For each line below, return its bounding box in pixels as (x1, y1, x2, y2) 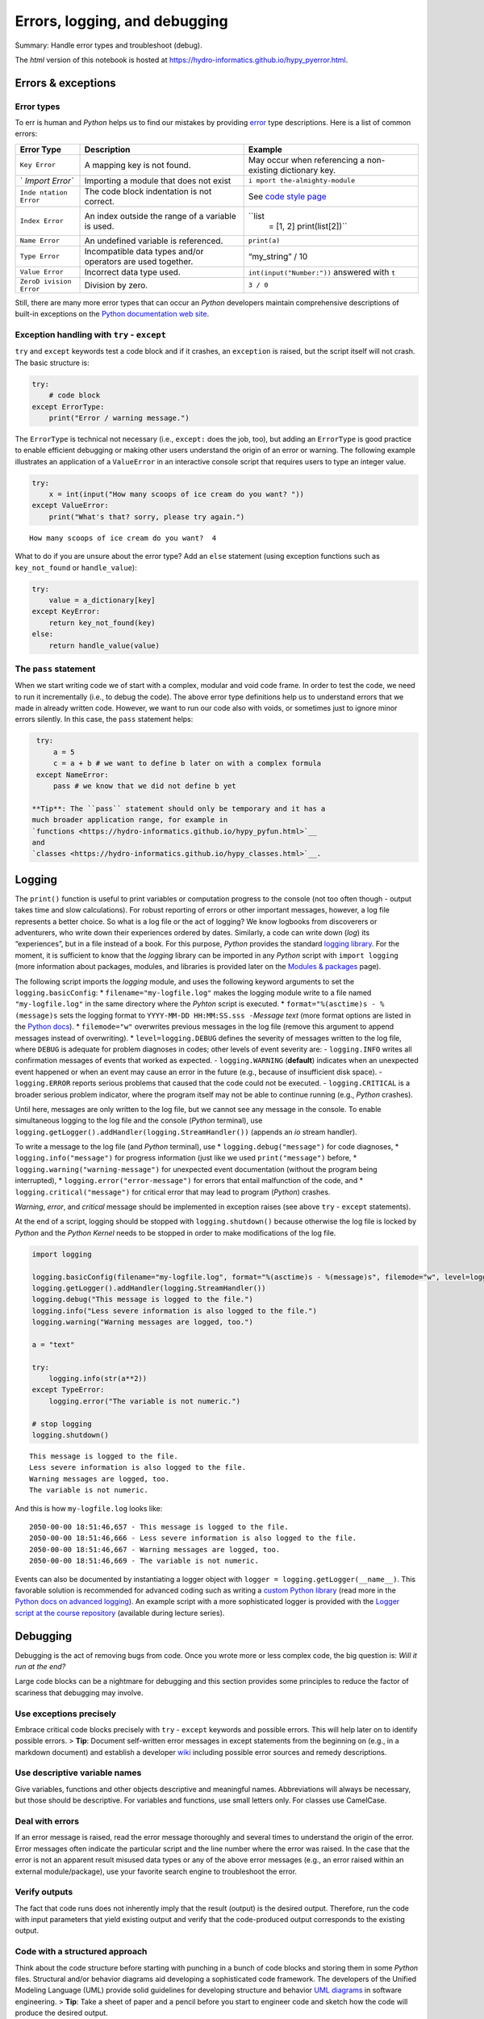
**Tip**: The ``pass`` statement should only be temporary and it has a (31, 804, 326, 813)
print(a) (248, 237, 281, 246)
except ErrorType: (31, 402, 105, 411)
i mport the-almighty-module (248, 176, 356, 185)
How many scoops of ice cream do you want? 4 (29, 533, 217, 543)
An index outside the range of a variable (84, 210, 237, 221)
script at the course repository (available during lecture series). (15, 1608, 225, 1618)
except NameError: (36, 770, 109, 779)
